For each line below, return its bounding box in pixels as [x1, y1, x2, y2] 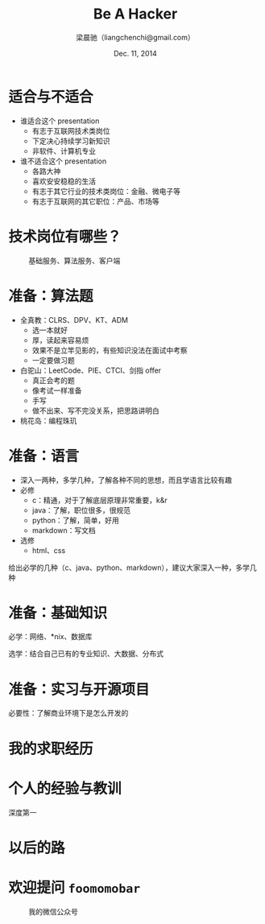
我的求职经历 [8, 740, 94, 757]
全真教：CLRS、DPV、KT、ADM [19, 315, 129, 324]
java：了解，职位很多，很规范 [31, 505, 131, 515]
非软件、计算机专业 [31, 146, 97, 155]
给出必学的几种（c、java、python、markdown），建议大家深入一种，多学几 [8, 563, 258, 572]
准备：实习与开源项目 [8, 680, 151, 699]
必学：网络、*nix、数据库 [8, 632, 93, 641]
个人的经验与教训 [8, 779, 122, 798]
